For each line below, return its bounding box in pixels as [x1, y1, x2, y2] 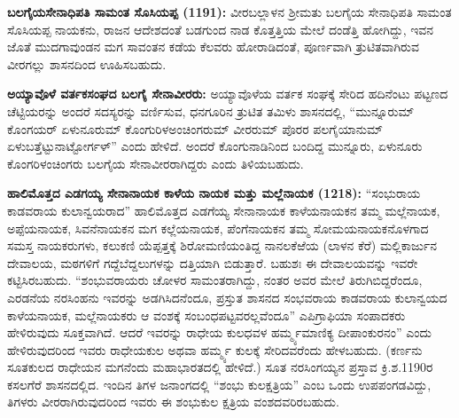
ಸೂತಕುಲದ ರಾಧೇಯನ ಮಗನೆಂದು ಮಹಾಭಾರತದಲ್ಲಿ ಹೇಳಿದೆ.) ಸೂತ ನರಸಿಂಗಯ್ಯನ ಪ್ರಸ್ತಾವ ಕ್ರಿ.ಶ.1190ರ [7, 358, 433, 376]
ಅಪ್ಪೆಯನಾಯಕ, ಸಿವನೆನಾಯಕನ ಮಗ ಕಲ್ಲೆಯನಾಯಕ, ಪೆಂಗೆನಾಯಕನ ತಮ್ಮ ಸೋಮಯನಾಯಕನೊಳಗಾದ [7, 218, 429, 237]
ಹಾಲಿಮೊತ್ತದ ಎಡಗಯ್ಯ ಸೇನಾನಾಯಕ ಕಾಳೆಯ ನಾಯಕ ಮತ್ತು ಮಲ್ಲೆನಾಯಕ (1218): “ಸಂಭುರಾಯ [7, 184, 421, 202]
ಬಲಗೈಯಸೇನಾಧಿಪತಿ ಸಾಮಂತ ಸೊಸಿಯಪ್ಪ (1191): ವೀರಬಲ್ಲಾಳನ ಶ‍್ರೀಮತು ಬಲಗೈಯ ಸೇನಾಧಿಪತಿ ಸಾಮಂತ [7, 3, 452, 20]
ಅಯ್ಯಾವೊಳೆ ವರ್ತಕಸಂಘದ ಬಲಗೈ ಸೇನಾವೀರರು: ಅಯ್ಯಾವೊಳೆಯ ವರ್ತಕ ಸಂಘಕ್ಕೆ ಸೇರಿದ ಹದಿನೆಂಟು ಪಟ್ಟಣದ [7, 84, 448, 103]
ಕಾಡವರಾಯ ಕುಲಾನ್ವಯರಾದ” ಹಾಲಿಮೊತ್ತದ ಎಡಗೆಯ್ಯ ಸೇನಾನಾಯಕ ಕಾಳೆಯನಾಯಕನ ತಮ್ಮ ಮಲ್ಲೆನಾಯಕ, [7, 201, 440, 219]
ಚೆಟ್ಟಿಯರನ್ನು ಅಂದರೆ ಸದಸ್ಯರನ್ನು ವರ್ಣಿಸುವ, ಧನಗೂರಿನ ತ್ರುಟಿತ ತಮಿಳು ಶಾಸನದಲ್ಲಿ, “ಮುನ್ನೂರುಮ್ [7, 101, 415, 120]
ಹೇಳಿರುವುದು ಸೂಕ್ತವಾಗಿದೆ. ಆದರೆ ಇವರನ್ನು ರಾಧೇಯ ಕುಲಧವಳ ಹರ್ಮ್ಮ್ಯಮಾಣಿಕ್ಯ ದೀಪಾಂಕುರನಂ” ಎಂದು [7, 323, 432, 342]
